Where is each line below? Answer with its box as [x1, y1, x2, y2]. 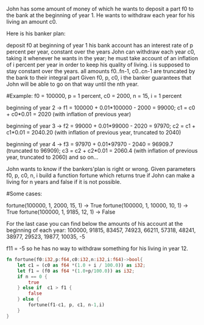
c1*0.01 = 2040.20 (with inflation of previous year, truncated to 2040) [6, 129, 181, 136]
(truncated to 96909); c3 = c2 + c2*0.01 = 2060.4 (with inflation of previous [6, 147, 198, 154]
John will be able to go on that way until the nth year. [6, 80, 139, 88]
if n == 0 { [17, 273, 47, 279]
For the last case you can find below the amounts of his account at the [6, 220, 183, 227]
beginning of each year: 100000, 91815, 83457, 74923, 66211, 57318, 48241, [6, 226, 196, 234]
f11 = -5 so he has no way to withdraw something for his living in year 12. [6, 245, 189, 252]
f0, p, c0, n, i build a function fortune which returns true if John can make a [6, 172, 195, 179]
